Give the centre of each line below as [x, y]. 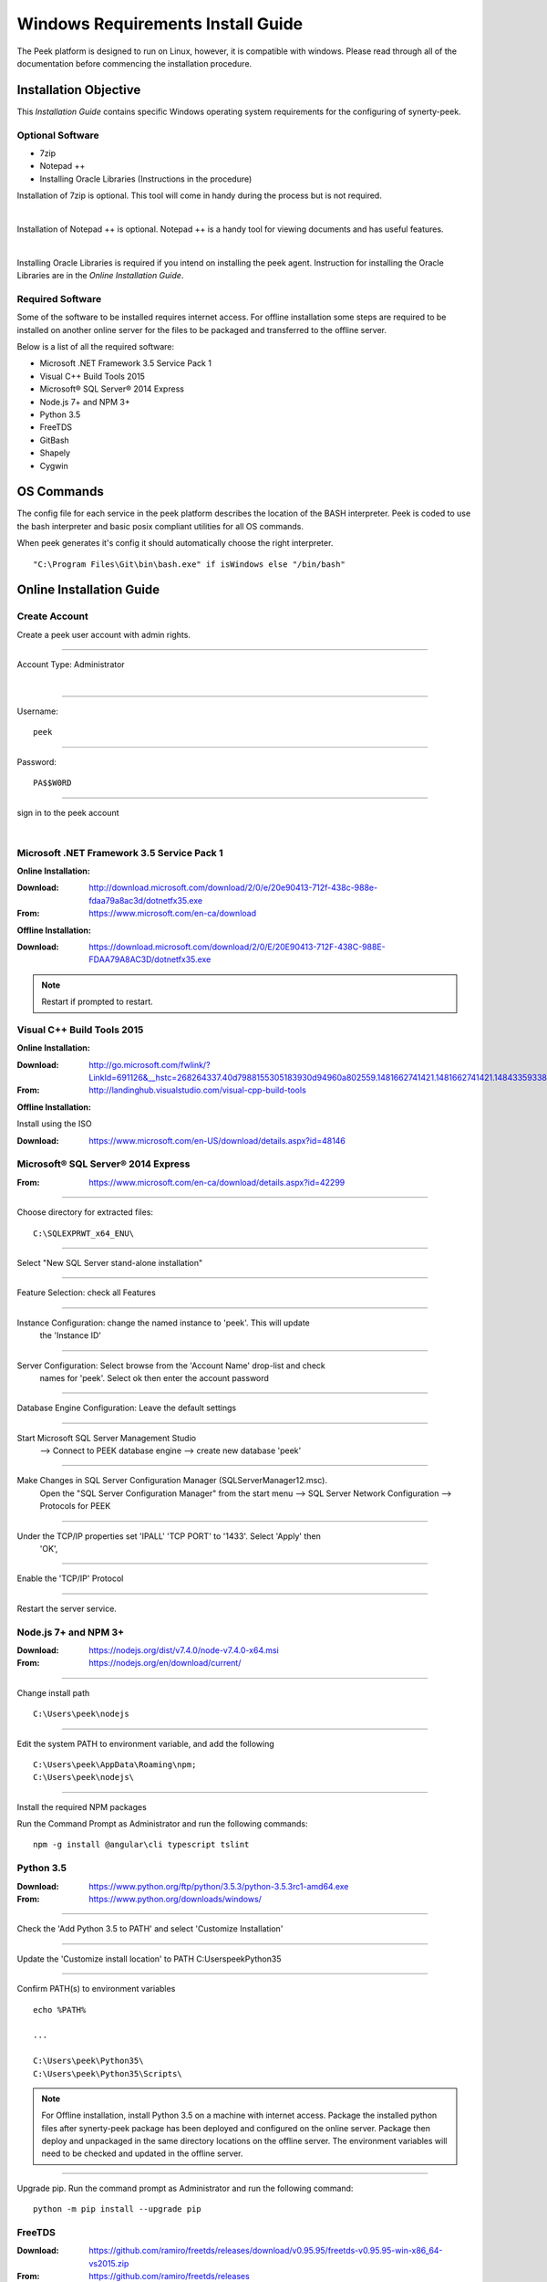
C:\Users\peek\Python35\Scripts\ [108, 2073]
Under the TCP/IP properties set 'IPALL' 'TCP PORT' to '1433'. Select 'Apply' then [169, 1536]
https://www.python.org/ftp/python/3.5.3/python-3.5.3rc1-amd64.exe [219, 1886]
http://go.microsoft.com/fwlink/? [150, 1064]
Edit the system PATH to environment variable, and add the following [146, 1743]
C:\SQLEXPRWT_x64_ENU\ [84, 1233]
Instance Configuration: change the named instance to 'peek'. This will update [163, 1323]
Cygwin [54, 466]
